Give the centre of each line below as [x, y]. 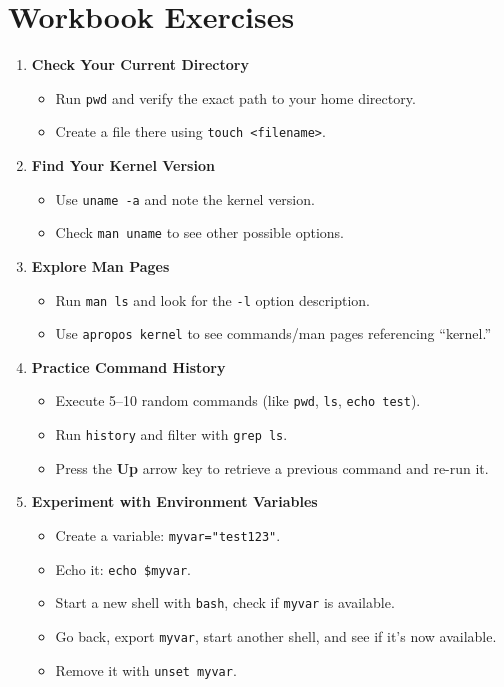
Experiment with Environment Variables [174, 501]
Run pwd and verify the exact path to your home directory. [235, 97]
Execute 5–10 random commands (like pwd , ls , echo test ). [238, 400]
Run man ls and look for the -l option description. [212, 299]
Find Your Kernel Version [123, 165]
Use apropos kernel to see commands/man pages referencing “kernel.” [273, 333]
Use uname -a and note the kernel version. [185, 198]
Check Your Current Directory [140, 64]
